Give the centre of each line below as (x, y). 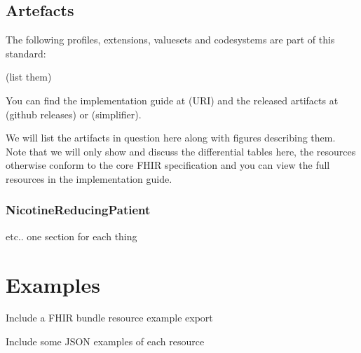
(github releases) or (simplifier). (74, 114)
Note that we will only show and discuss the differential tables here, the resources (181, 151)
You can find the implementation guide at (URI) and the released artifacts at (172, 100)
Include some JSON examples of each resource (105, 341)
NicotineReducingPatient (78, 210)
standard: (26, 53)
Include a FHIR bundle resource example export (109, 318)
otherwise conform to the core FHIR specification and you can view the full (168, 165)
